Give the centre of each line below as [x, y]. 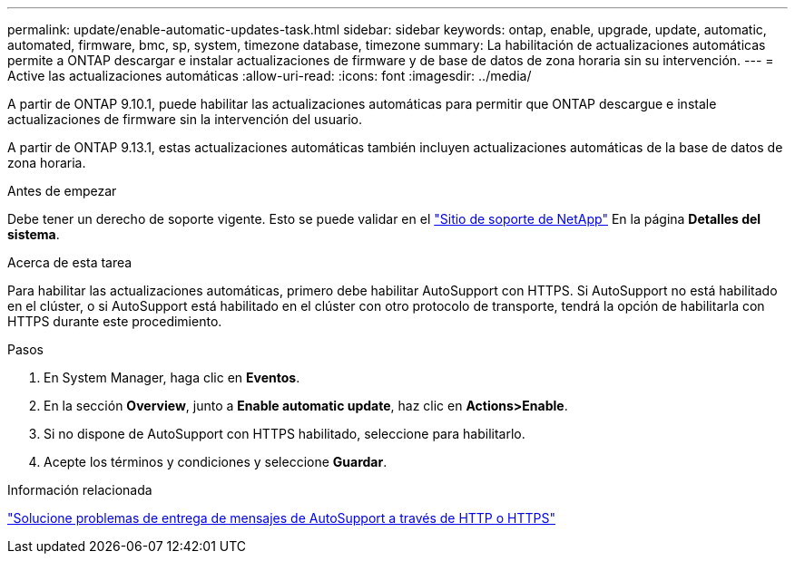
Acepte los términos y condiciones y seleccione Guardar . [216, 462]
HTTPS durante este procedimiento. [115, 321]
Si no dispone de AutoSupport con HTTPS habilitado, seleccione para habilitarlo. [285, 434]
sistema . [34, 234]
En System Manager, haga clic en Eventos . [172, 377]
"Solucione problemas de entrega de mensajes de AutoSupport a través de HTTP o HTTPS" [282, 518]
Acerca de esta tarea [70, 262]
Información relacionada [80, 490]
